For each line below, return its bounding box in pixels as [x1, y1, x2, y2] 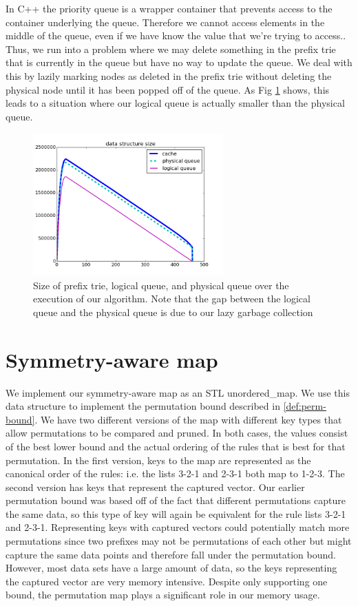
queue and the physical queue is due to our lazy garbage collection [33, 304, 313, 319]
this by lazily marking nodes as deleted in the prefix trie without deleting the [6, 68, 332, 83]
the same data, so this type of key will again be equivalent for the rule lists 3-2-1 [6, 506, 346, 521]
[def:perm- [283, 399, 326, 413]
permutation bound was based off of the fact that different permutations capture [6, 493, 346, 508]
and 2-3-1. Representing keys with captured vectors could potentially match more [6, 520, 350, 534]
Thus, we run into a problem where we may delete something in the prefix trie [6, 41, 336, 56]
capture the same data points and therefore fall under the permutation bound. [6, 547, 336, 561]
